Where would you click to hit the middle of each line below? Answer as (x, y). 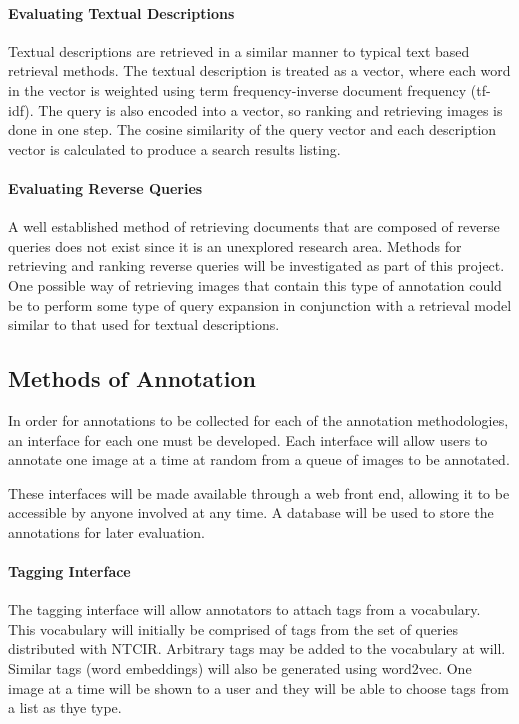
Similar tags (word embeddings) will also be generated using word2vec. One (240, 668)
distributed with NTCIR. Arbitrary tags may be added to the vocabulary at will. (257, 648)
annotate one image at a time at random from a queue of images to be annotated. (259, 459)
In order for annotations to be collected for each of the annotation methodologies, (258, 419)
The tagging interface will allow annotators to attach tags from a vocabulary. (244, 609)
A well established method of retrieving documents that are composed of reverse (254, 226)
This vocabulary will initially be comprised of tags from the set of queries (233, 628)
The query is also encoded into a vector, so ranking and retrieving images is (270, 109)
